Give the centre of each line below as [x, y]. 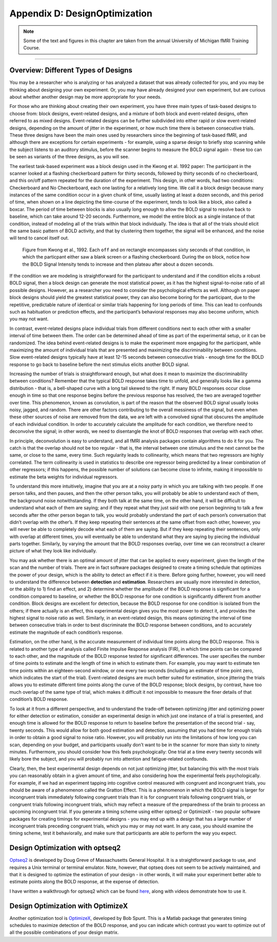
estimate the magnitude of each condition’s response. [66, 632]
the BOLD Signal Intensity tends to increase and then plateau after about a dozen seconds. [118, 264]
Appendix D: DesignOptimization [81, 13]
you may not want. [29, 319]
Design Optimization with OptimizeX [69, 906]
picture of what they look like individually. [53, 551]
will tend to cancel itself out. [39, 238]
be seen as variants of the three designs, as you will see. [70, 157]
